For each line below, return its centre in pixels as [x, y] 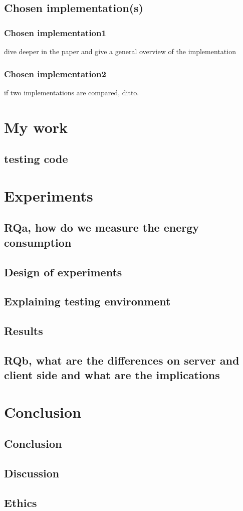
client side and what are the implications [112, 375]
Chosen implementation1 [55, 32]
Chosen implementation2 [55, 73]
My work [36, 127]
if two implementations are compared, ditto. [72, 92]
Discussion [32, 473]
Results [24, 331]
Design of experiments [63, 272]
